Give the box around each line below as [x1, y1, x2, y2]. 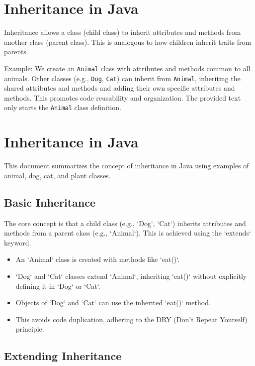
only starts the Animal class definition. [4, 102, 121, 113]
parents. [4, 46, 28, 57]
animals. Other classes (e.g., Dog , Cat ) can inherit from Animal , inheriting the [4, 73, 241, 83]
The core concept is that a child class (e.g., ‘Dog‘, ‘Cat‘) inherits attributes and [4, 218, 246, 228]
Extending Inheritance [4, 348, 122, 364]
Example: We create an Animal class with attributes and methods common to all [4, 63, 251, 73]
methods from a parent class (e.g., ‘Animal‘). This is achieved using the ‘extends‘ [4, 228, 251, 238]
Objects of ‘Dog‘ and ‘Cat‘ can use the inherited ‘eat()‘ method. [15, 297, 211, 308]
